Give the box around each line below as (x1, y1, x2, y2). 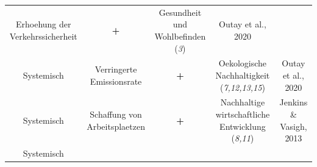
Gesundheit (158, 5, 202, 18)
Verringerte (94, 63, 137, 76)
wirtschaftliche (215, 108, 270, 120)
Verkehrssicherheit (9, 29, 77, 42)
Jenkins (279, 96, 308, 108)
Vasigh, (280, 119, 307, 132)
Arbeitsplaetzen (87, 119, 145, 132)
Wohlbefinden (154, 29, 206, 42)
